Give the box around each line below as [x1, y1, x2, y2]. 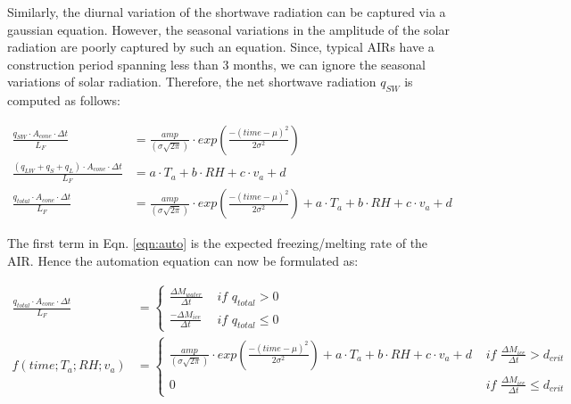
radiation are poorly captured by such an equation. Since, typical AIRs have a [7, 37, 434, 56]
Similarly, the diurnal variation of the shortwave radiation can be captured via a [7, 3, 446, 21]
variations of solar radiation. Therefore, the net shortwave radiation [7, 72, 377, 91]
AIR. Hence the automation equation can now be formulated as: [7, 251, 359, 269]
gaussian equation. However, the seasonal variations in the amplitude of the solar [7, 20, 451, 38]
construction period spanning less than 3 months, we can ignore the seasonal [7, 54, 426, 73]
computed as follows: [7, 91, 120, 110]
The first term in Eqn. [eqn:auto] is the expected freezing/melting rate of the [7, 234, 428, 252]
